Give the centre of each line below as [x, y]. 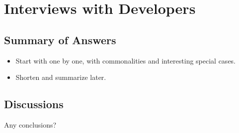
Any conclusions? [30, 124]
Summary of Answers [60, 39]
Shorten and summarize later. [61, 77]
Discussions [34, 104]
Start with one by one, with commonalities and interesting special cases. [126, 60]
